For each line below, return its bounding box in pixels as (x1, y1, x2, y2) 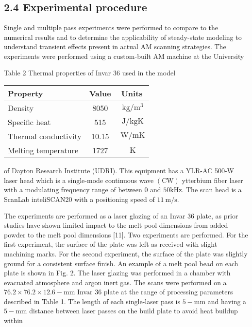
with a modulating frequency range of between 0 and (4, 184, 161, 195)
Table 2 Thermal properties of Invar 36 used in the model (4, 67, 176, 77)
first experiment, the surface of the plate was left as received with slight (4, 239, 218, 249)
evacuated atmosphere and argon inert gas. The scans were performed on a (4, 277, 227, 287)
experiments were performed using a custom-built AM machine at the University (4, 51, 244, 61)
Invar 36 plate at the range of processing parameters (77, 287, 233, 297)
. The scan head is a (182, 184, 242, 195)
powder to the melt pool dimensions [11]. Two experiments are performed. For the (4, 229, 248, 239)
